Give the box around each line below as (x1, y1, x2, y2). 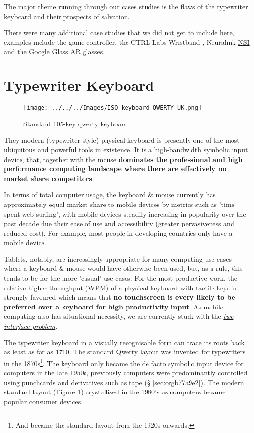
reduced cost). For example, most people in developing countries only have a (4, 227, 233, 238)
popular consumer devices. (4, 396, 83, 406)
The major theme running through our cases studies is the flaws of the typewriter (4, 1, 248, 11)
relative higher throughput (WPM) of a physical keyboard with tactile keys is (4, 282, 236, 292)
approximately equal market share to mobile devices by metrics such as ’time (4, 199, 234, 209)
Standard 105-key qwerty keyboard (23, 118, 128, 128)
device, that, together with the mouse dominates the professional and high (4, 154, 243, 164)
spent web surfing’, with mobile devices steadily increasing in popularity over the (4, 208, 246, 219)
